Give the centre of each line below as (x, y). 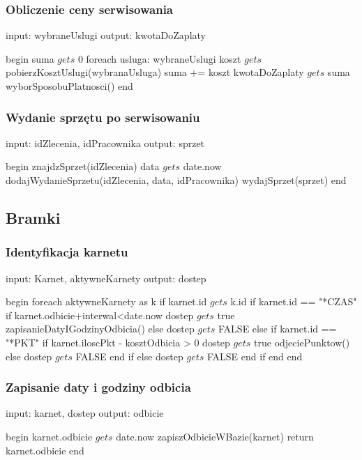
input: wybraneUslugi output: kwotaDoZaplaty (106, 35)
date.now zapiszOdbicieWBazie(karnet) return (215, 436)
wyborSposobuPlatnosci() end (69, 86)
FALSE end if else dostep (129, 356)
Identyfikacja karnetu (67, 252)
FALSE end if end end (255, 356)
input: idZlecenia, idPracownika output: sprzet (105, 143)
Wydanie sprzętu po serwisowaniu (103, 117)
